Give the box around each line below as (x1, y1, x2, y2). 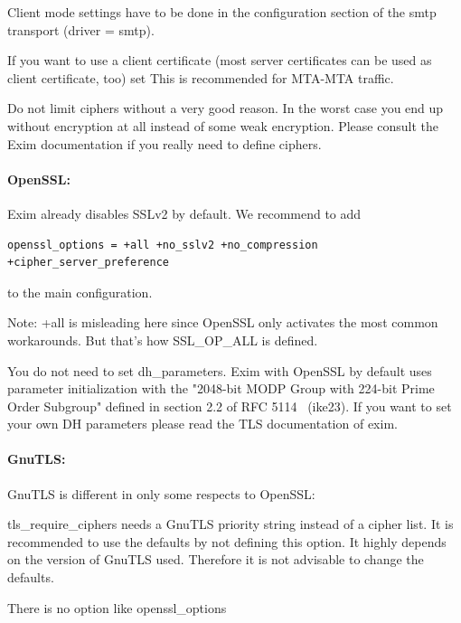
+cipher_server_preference (7, 256, 169, 269)
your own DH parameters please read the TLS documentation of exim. (7, 414, 398, 433)
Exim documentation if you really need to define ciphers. (7, 134, 322, 153)
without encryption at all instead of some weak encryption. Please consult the (7, 116, 438, 135)
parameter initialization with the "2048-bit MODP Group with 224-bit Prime (7, 379, 435, 398)
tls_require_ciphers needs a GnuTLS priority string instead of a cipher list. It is (7, 514, 454, 533)
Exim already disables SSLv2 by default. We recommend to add (7, 203, 362, 222)
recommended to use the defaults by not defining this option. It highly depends (7, 532, 447, 551)
